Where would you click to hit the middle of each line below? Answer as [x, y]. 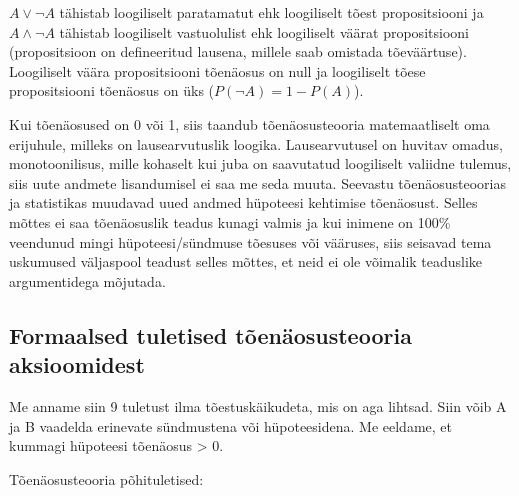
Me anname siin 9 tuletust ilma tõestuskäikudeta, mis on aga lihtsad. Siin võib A [258, 405]
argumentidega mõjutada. [87, 280]
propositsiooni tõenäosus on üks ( [112, 90]
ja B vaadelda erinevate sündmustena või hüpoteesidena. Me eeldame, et [230, 425]
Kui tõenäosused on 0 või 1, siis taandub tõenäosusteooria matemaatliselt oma [249, 123]
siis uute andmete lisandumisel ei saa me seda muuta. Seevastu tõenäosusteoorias [257, 182]
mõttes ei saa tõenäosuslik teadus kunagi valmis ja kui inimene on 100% [230, 221]
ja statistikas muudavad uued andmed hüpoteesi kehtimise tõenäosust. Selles [243, 202]
